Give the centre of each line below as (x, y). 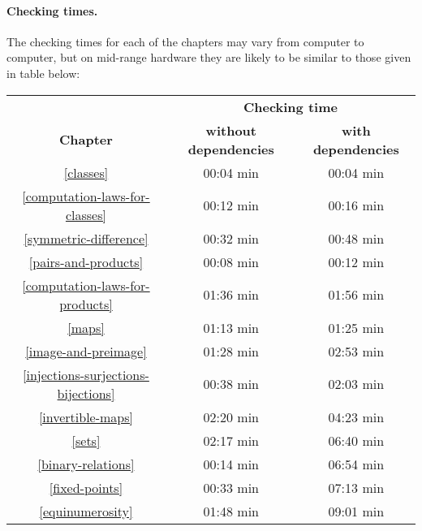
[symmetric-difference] (86, 238)
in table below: (43, 73)
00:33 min (231, 487)
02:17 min (231, 440)
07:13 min (356, 487)
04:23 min (356, 417)
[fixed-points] (86, 487)
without (231, 130)
